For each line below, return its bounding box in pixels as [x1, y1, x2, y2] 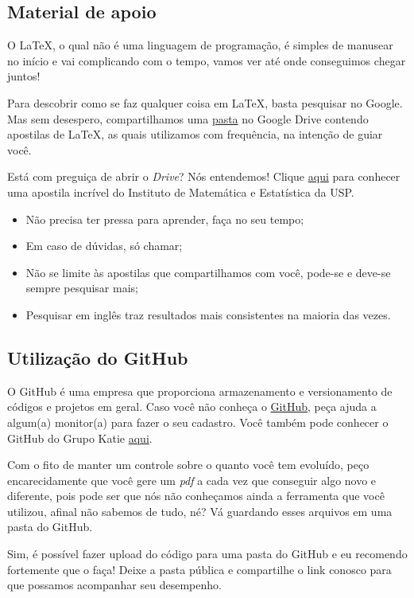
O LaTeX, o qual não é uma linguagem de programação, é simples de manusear [7, 37, 393, 53]
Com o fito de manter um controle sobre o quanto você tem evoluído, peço [7, 456, 370, 473]
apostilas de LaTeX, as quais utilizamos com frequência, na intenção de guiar [7, 126, 383, 143]
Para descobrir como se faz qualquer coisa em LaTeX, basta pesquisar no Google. [7, 94, 403, 111]
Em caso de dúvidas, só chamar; [25, 237, 183, 254]
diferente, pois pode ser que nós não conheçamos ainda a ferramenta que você [7, 487, 385, 504]
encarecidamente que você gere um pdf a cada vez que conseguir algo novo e [7, 471, 377, 488]
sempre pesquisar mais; [25, 279, 138, 296]
